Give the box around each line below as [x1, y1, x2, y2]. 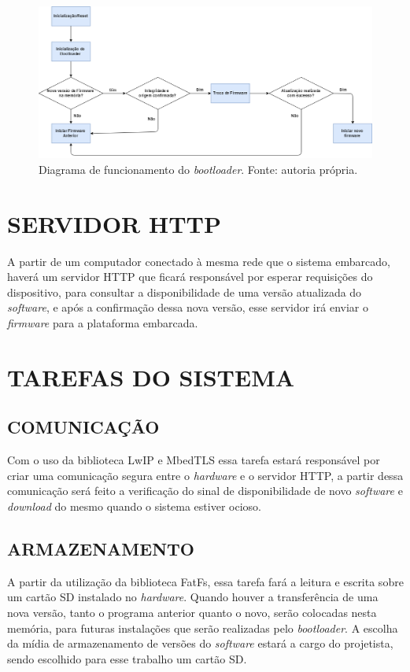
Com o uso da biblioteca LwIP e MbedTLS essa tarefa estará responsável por [7, 452, 380, 468]
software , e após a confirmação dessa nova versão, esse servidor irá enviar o [7, 299, 368, 316]
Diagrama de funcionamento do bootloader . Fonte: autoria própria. [39, 161, 358, 177]
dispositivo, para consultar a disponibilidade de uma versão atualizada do [7, 283, 362, 300]
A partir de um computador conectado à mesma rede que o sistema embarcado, [7, 253, 390, 269]
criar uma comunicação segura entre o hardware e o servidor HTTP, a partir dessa [7, 467, 404, 483]
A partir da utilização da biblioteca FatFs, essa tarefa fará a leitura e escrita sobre [7, 573, 404, 589]
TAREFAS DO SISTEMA [7, 360, 295, 393]
